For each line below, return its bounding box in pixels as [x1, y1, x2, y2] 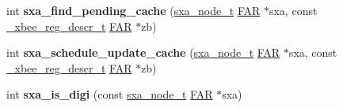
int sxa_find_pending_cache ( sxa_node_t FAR [6, 2, 261, 18]
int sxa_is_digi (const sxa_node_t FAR [6, 86, 213, 102]
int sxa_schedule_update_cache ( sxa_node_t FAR [6, 44, 280, 61]
